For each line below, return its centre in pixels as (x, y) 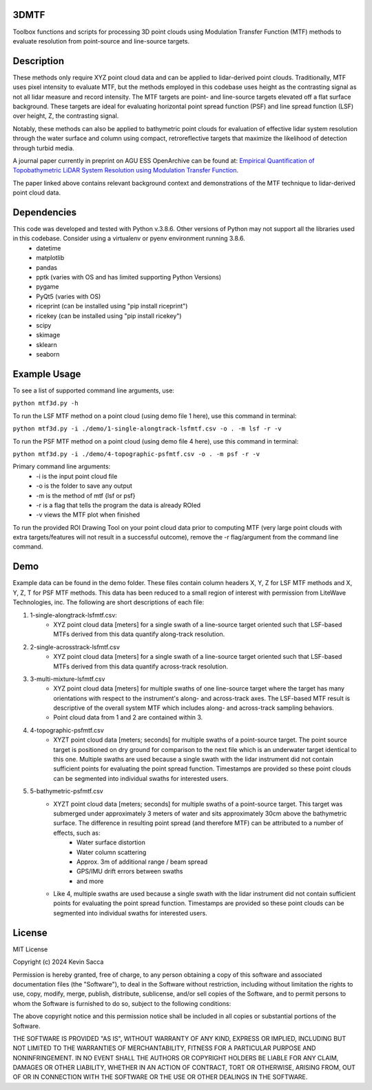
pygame (48, 287)
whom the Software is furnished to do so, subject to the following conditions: (122, 1003)
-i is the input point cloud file (77, 476)
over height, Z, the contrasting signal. (66, 116)
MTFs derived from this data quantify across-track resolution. (141, 666)
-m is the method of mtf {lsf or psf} (86, 495)
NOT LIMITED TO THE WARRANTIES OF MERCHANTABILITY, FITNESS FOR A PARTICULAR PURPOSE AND (164, 1048)
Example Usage (47, 374)
